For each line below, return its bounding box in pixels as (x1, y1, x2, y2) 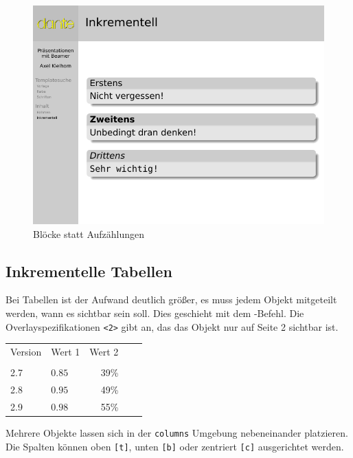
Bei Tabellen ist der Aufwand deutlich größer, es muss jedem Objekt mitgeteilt (5, 292, 337, 307)
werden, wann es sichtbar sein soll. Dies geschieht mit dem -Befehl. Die (5, 305, 304, 320)
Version (10, 344, 42, 358)
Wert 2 (89, 344, 119, 358)
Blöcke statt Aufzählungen (33, 226, 145, 241)
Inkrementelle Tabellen (5, 260, 172, 281)
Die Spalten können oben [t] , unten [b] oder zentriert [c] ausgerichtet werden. (5, 439, 344, 453)
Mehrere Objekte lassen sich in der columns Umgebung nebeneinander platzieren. (5, 425, 348, 439)
